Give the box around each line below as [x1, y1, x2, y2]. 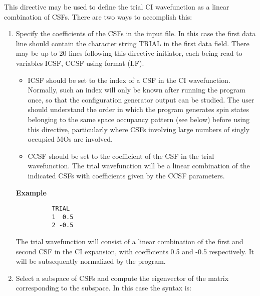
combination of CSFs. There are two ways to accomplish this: [4, 11, 192, 22]
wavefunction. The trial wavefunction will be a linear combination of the [28, 160, 250, 171]
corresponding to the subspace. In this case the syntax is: [16, 282, 192, 293]
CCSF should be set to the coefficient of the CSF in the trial [28, 150, 214, 161]
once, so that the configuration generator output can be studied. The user [28, 94, 254, 105]
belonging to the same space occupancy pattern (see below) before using [28, 114, 250, 124]
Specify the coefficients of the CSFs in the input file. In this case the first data [16, 28, 256, 39]
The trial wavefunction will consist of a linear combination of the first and [16, 236, 243, 247]
